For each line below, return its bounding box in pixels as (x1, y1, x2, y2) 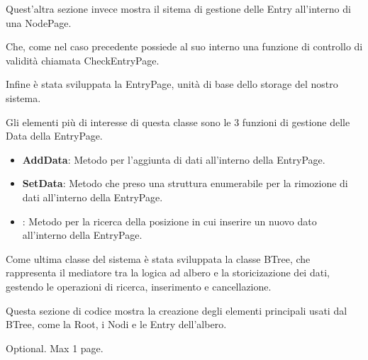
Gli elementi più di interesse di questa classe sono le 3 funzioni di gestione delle (6, 114, 350, 129)
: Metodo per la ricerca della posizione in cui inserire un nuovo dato (22, 213, 317, 228)
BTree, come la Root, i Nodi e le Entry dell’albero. (6, 317, 227, 332)
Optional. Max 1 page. (6, 340, 104, 355)
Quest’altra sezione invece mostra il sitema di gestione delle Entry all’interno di (6, 1, 351, 16)
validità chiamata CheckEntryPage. (6, 52, 160, 67)
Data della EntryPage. (6, 128, 103, 143)
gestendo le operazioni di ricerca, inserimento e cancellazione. (6, 279, 272, 293)
